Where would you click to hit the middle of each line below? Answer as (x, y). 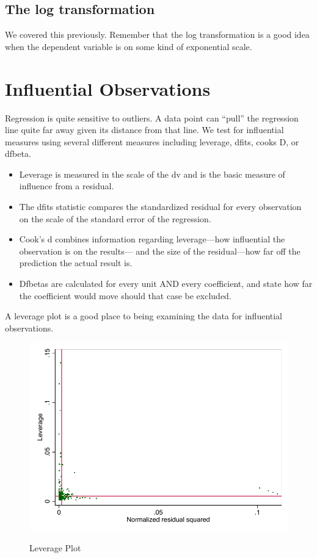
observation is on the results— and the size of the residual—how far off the (160, 251)
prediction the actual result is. (76, 263)
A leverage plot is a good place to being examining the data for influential (144, 316)
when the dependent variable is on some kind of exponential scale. (129, 46)
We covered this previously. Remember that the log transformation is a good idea (157, 34)
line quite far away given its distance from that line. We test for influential (144, 130)
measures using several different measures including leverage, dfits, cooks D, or (152, 141)
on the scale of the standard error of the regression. (115, 218)
